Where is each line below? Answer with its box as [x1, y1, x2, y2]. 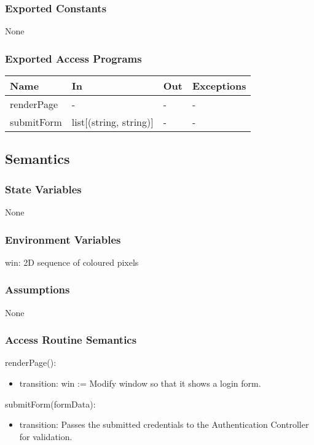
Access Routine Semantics [5, 332, 137, 347]
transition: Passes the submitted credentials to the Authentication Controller [19, 418, 309, 431]
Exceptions [192, 79, 246, 93]
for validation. [19, 430, 73, 443]
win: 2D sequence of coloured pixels [5, 255, 139, 268]
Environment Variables [5, 231, 121, 247]
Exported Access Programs [5, 50, 142, 66]
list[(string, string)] [71, 115, 154, 130]
